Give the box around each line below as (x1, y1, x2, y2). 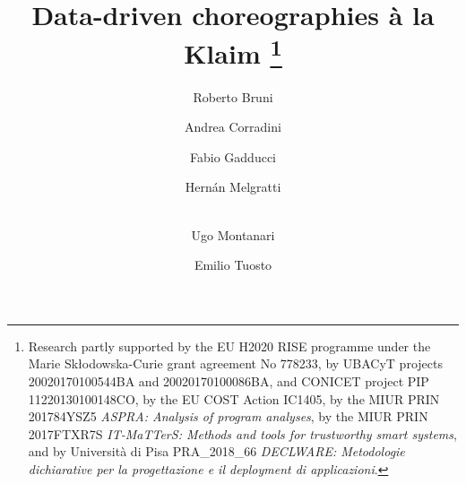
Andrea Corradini (185, 117, 281, 136)
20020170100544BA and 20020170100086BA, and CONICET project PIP (28, 371, 429, 390)
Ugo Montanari (191, 225, 275, 244)
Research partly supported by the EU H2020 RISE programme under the (28, 336, 431, 355)
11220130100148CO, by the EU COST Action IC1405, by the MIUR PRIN (28, 389, 440, 408)
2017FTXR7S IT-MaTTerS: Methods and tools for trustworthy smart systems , (28, 424, 457, 443)
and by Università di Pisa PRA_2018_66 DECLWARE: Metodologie (28, 442, 405, 461)
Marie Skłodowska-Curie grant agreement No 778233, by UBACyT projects (28, 354, 443, 373)
